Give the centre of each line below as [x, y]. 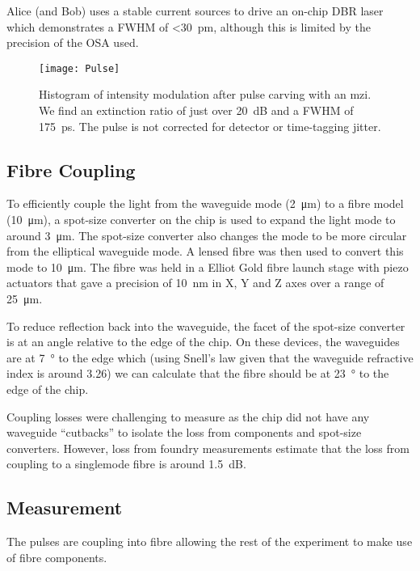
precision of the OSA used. [73, 42]
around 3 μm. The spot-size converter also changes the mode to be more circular [207, 235]
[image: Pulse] [80, 68]
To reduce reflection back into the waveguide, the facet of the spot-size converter [206, 326]
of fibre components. [57, 557]
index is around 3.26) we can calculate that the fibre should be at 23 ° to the [198, 373]
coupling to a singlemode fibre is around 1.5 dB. [126, 464]
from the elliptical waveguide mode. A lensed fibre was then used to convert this [205, 251]
